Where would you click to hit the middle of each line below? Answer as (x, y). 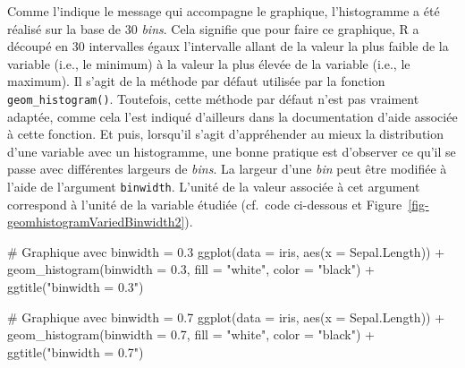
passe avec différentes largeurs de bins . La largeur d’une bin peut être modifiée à (227, 169)
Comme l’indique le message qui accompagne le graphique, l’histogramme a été (224, 11)
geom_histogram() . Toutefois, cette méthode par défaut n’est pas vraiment (213, 98)
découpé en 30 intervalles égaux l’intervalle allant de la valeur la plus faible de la (228, 46)
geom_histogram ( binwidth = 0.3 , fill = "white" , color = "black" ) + (191, 269)
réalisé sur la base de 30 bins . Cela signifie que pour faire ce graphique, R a (213, 28)
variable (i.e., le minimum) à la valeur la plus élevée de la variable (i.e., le (209, 63)
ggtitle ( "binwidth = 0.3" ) (76, 287)
